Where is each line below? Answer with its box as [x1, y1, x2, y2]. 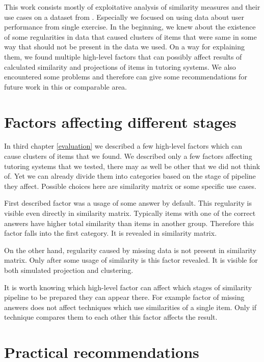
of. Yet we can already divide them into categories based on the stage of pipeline [4, 171, 256, 181]
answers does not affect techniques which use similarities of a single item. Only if [4, 301, 256, 312]
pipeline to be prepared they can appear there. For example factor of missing [4, 292, 245, 302]
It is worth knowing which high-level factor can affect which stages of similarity [4, 282, 252, 292]
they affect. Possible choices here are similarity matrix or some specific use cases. [4, 180, 256, 191]
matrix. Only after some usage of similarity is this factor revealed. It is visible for [4, 255, 258, 265]
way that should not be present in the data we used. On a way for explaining [4, 41, 245, 52]
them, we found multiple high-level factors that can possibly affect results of [4, 51, 242, 62]
